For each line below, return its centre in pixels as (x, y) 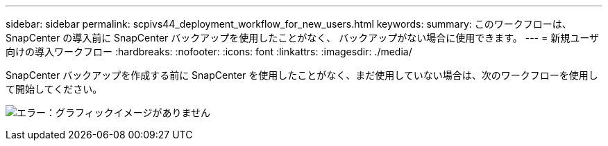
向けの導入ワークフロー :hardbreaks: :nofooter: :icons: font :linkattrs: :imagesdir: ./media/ (209, 52)
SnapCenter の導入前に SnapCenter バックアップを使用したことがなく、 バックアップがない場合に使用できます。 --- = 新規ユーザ (302, 38)
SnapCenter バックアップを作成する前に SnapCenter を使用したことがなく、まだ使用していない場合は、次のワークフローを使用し (302, 75)
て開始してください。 (54, 89)
